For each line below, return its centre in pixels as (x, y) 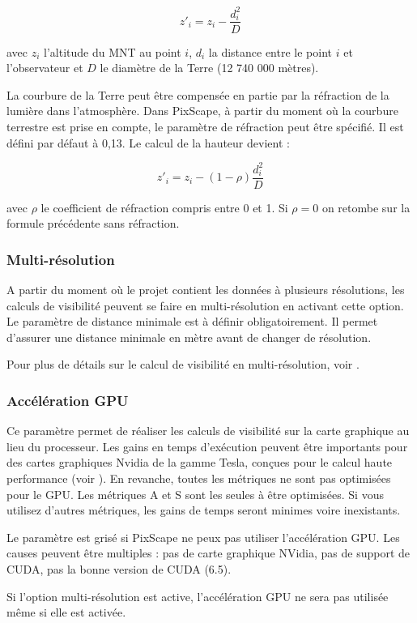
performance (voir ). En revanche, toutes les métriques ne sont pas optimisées (199, 478)
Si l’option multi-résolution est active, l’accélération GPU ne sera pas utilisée (198, 596)
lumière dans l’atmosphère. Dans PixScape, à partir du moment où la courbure (202, 111)
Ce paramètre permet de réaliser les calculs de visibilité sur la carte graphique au (208, 431)
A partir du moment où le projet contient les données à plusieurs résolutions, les (206, 290)
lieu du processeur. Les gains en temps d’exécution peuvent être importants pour (207, 446)
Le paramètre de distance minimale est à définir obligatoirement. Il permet (192, 321)
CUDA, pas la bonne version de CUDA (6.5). (119, 569)
